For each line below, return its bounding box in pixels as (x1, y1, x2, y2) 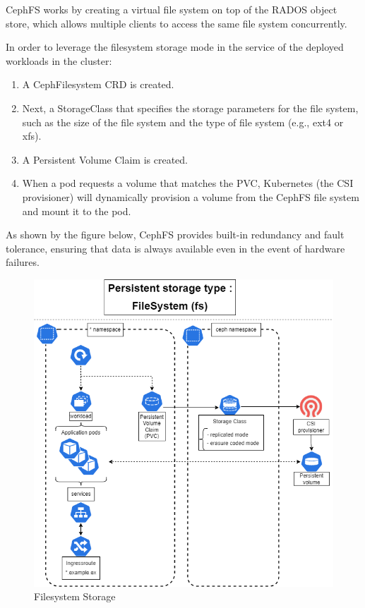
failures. (6, 255, 40, 269)
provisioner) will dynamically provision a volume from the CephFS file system (22, 189, 359, 204)
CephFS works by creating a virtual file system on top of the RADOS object (6, 2, 337, 16)
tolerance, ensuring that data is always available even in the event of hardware (6, 241, 345, 255)
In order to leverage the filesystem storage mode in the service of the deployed (6, 39, 344, 54)
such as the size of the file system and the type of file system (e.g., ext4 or (22, 114, 344, 129)
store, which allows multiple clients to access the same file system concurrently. (6, 16, 347, 30)
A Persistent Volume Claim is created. (22, 152, 188, 166)
